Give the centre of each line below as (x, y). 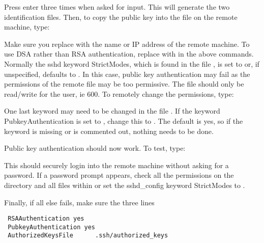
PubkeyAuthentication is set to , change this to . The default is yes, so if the (124, 120)
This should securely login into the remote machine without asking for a (116, 165)
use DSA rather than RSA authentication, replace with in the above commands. (129, 54)
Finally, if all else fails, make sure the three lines (79, 202)
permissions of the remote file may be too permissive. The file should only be (124, 84)
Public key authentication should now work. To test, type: (95, 148)
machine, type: (27, 27)
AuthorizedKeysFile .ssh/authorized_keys (88, 236)
